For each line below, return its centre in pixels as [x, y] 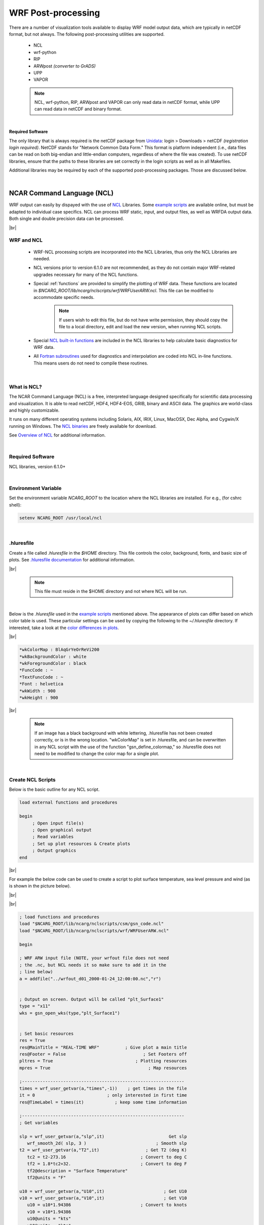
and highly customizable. [34, 410]
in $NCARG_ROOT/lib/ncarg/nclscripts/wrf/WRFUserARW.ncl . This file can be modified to [123, 290]
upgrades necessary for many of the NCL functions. [86, 274]
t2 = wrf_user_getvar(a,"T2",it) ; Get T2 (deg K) [103, 1150]
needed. [42, 259]
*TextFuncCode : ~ [41, 677]
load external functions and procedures [68, 803]
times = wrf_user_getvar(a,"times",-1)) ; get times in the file [103, 1088]
